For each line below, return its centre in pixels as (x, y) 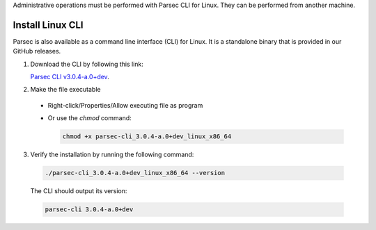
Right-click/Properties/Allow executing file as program (125, 105)
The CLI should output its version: (79, 191)
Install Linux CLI (48, 25)
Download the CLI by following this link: (87, 64)
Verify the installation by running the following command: (112, 155)
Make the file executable (65, 90)
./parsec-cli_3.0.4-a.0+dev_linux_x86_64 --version (135, 173)
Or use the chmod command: (89, 118)
